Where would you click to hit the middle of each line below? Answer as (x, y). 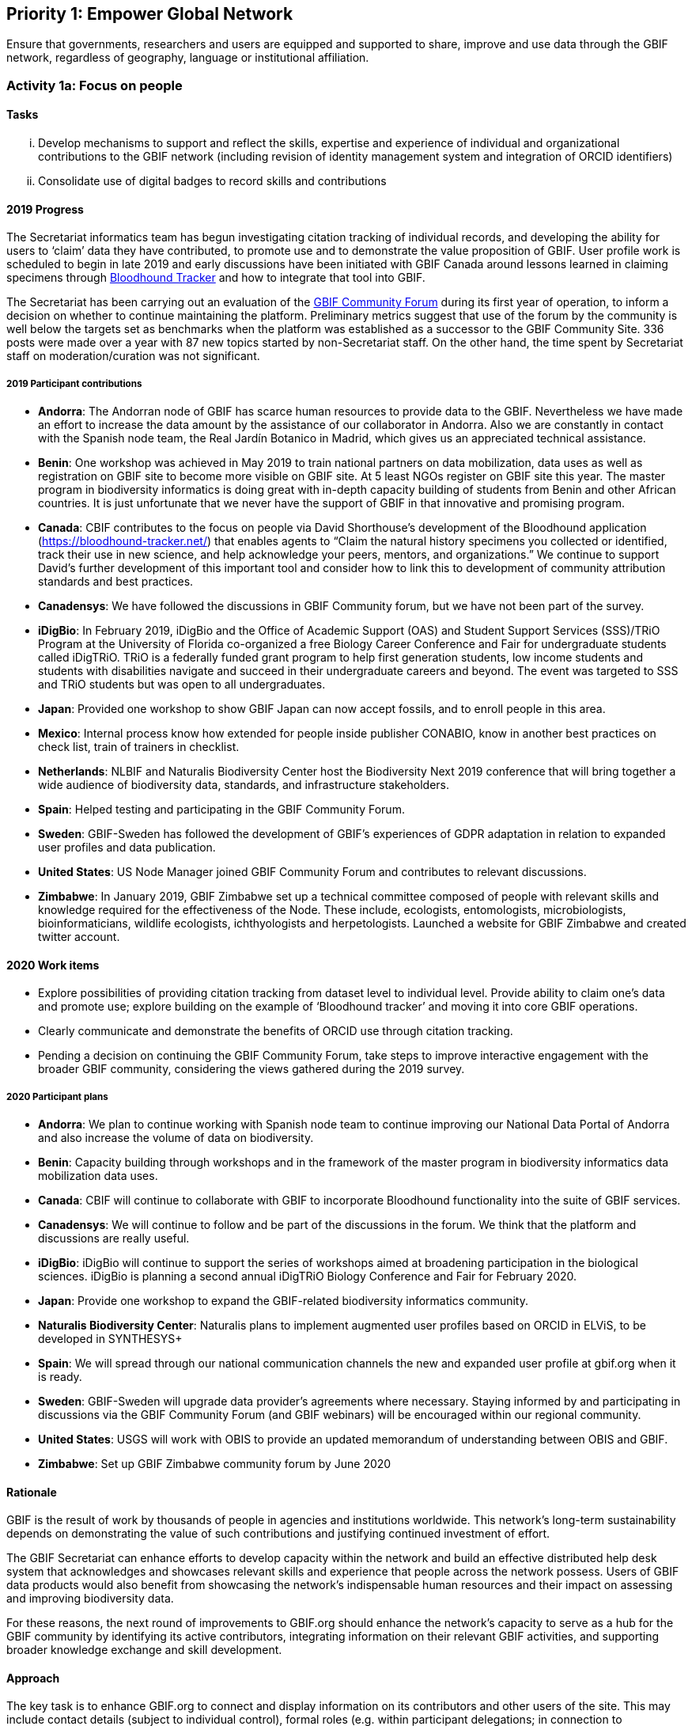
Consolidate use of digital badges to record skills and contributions (212, 181)
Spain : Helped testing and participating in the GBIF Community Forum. (221, 810)
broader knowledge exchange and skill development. (144, 1650)
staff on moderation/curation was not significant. (133, 356)
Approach (33, 1678)
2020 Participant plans (57, 1096)
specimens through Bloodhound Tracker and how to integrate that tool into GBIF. (216, 278)
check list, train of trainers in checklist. (139, 747)
